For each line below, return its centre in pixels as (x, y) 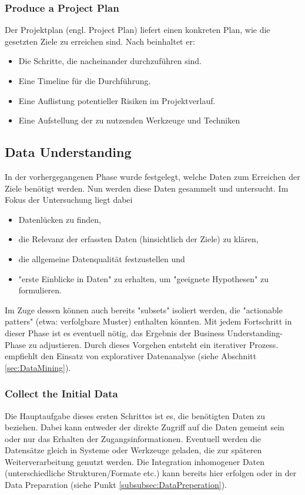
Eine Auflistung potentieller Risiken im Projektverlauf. (117, 100)
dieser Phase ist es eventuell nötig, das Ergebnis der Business (115, 332)
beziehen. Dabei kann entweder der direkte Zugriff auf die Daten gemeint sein (145, 427)
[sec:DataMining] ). (38, 367)
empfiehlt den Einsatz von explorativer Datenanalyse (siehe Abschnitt (131, 356)
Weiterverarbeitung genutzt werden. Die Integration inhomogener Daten (135, 461)
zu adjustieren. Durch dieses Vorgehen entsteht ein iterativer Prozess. (153, 344)
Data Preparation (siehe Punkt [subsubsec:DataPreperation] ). (116, 485)
